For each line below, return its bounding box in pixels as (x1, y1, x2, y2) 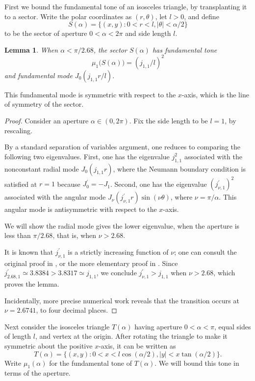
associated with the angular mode (4, 192, 106, 202)
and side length (125, 28, 171, 38)
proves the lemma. (4, 279, 59, 289)
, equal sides (214, 321, 251, 331)
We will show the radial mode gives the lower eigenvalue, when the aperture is (4, 220, 240, 231)
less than (4, 230, 31, 240)
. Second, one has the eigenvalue (110, 178, 207, 189)
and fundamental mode (4, 70, 73, 80)
